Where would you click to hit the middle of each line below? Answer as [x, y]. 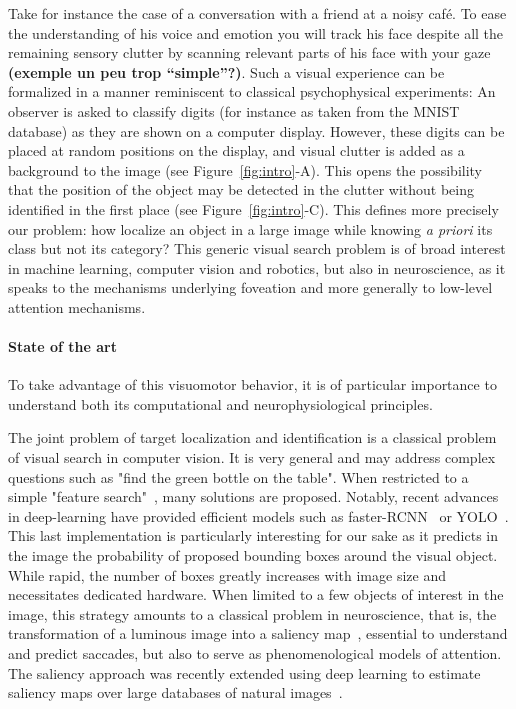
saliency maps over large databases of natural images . [175, 692]
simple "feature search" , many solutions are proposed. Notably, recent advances [253, 496]
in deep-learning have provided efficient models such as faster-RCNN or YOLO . [258, 515]
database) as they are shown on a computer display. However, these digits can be [256, 130]
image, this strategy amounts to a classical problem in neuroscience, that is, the [252, 613]
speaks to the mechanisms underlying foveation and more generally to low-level [250, 287]
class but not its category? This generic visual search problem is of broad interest [257, 248]
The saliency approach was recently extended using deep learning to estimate [244, 672]
